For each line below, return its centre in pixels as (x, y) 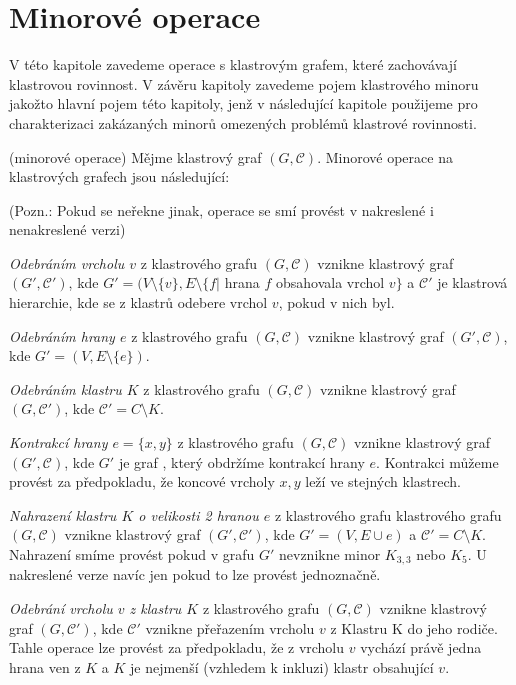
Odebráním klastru (65, 388)
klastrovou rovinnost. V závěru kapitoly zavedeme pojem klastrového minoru (244, 83)
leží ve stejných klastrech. (383, 481)
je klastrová (472, 282)
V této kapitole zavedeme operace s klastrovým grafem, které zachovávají (233, 64)
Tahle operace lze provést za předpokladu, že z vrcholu (177, 647)
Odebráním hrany (62, 335)
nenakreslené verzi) (67, 229)
